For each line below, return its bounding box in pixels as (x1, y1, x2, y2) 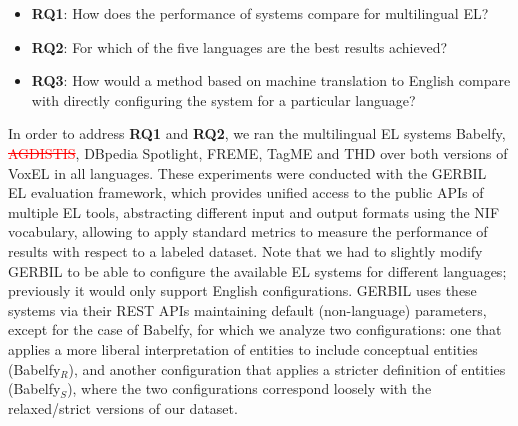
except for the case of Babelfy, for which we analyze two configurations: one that (8, 319, 502, 340)
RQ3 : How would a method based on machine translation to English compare (31, 70, 511, 91)
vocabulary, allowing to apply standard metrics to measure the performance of (8, 221, 488, 242)
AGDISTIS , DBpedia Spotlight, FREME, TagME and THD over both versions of (8, 142, 508, 163)
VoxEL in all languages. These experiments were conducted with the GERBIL (8, 162, 487, 183)
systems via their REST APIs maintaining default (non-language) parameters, (8, 299, 487, 320)
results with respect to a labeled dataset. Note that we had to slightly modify (8, 240, 483, 261)
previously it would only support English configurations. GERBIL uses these (8, 280, 477, 301)
